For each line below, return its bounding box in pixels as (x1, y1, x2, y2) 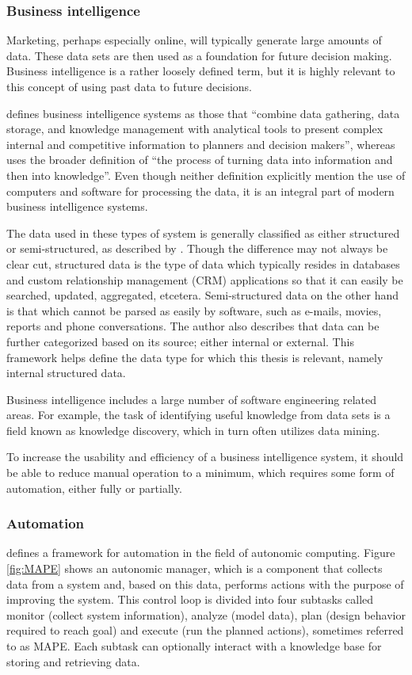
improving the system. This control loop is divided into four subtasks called (6, 591, 374, 608)
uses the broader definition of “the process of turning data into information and (6, 151, 393, 168)
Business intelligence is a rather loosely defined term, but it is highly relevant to (6, 63, 395, 79)
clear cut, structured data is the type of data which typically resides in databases (6, 255, 400, 272)
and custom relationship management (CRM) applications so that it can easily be (6, 271, 403, 288)
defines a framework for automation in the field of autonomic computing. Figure (6, 544, 395, 561)
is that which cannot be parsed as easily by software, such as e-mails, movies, (6, 302, 382, 318)
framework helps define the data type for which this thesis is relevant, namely (6, 349, 383, 365)
